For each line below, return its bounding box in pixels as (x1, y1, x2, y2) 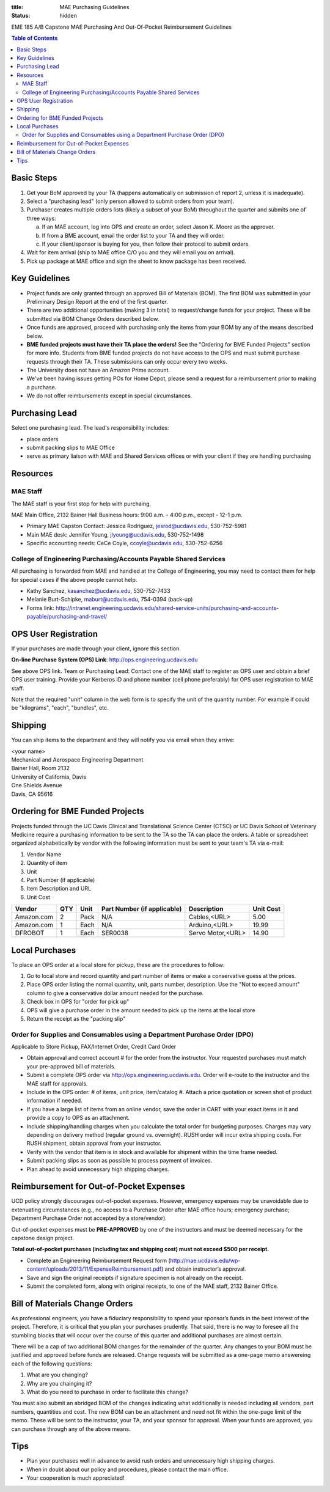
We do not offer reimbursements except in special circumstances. (26, 392, 193, 400)
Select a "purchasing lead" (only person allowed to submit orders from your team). (26, 197, 235, 205)
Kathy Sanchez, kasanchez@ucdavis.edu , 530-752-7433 (26, 587, 170, 594)
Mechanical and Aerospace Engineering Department (11, 756, 144, 763)
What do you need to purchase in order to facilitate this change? (26, 1388, 189, 1395)
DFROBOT (15, 929, 45, 938)
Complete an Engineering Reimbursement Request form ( (26, 1257, 170, 1264)
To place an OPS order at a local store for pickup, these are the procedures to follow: (11, 961, 226, 968)
